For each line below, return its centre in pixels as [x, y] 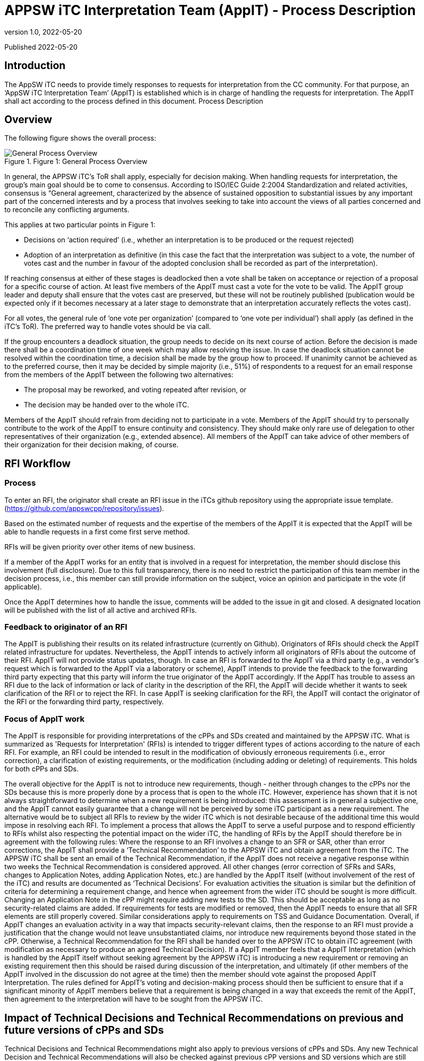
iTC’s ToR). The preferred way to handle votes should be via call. [108, 327]
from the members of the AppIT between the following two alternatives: [119, 375]
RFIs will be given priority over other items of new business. [100, 547]
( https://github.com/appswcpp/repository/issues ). [84, 508]
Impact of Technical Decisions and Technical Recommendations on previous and [204, 1018]
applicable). [23, 586]
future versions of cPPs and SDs [84, 1030]
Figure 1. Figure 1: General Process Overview [76, 162]
